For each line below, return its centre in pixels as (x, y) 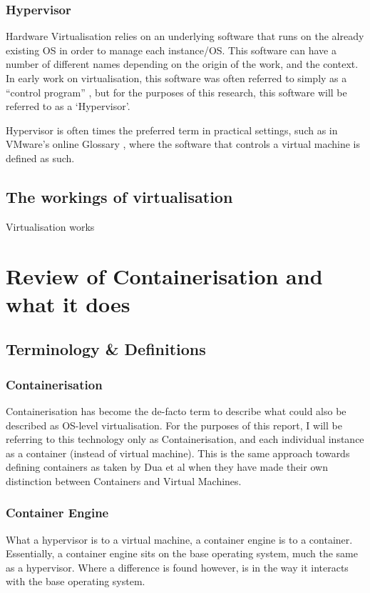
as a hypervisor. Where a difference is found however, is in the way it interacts (177, 567)
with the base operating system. (76, 581)
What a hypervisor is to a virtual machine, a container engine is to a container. (179, 539)
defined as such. (40, 158)
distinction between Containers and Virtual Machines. (124, 480)
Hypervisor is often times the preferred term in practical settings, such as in (172, 130)
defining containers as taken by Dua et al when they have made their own (167, 467)
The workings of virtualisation (119, 196)
